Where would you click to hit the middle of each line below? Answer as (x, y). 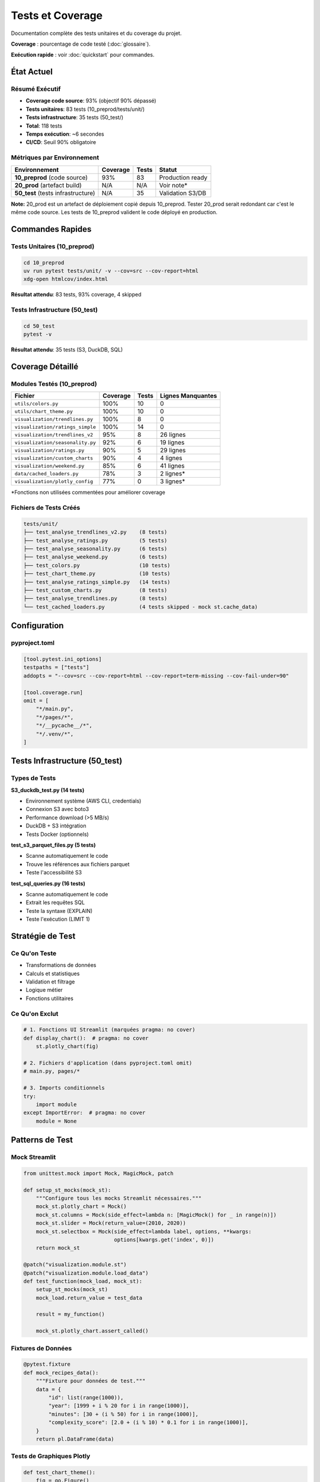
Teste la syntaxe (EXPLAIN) (59, 911)
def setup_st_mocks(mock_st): (67, 1190)
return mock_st (58, 1248)
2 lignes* (173, 474)
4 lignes (171, 458)
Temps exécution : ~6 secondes (65, 134)
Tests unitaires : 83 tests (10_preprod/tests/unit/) (85, 109)
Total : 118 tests (44, 126)
